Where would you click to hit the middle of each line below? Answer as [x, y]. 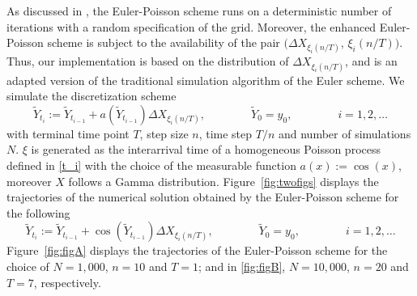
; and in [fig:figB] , [242, 266]
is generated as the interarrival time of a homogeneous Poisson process [206, 149]
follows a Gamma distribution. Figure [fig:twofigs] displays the [223, 181]
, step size [164, 133]
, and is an [371, 61]
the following [38, 212]
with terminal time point [68, 133]
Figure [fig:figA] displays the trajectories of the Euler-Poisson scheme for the [197, 250]
